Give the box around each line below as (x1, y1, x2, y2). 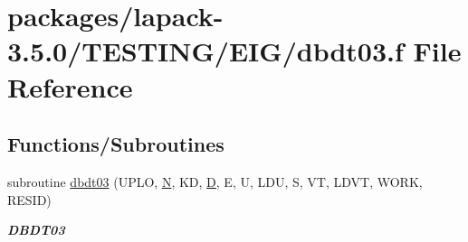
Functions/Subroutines (7, 130, 224, 158)
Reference (7, 68, 133, 105)
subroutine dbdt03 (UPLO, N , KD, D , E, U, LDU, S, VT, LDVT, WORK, (7, 172, 423, 191)
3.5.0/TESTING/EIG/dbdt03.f (7, 33, 404, 70)
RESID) (7, 190, 52, 209)
